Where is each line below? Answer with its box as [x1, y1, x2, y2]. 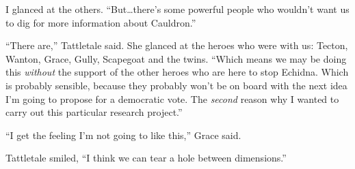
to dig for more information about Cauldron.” [5, 15, 196, 29]
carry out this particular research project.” [5, 105, 183, 119]
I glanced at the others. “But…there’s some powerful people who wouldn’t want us [5, 2, 350, 16]
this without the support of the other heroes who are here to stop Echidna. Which [5, 65, 349, 79]
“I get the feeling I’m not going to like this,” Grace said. [5, 127, 241, 142]
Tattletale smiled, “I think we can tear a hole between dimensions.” [5, 151, 287, 165]
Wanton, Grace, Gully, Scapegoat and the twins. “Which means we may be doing [5, 51, 347, 65]
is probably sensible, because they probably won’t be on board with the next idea [5, 78, 347, 92]
